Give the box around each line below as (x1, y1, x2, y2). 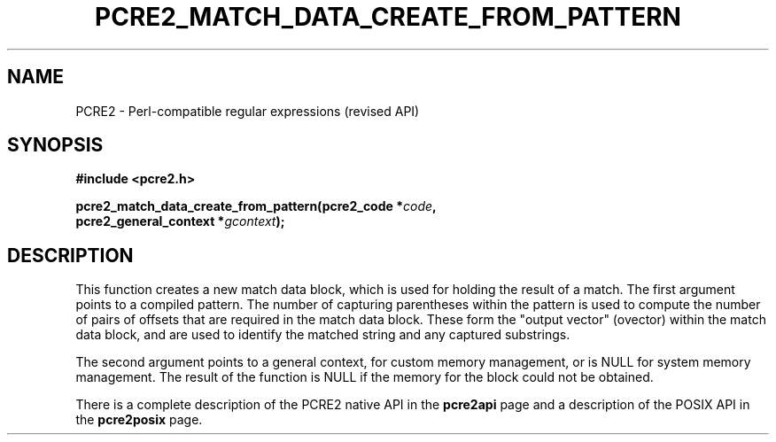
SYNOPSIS (7, 134, 104, 157)
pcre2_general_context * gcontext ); (75, 213, 285, 229)
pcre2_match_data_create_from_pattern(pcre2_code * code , (75, 198, 437, 214)
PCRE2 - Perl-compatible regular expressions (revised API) (75, 103, 420, 119)
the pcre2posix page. (75, 412, 203, 428)
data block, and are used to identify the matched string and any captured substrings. (75, 327, 570, 343)
